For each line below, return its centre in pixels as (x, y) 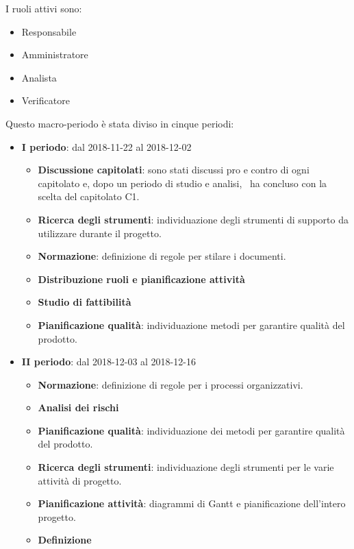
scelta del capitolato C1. (89, 196)
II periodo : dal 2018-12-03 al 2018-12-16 (109, 362)
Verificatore (46, 100)
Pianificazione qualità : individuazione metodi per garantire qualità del (191, 325)
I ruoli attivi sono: (44, 8)
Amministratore (55, 54)
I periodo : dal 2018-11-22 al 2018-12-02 (106, 146)
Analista (39, 77)
